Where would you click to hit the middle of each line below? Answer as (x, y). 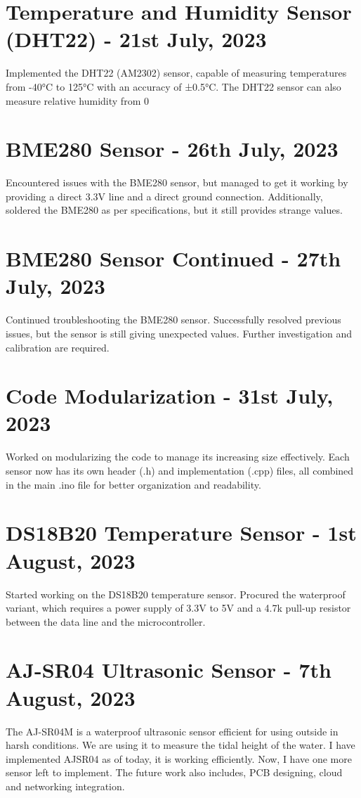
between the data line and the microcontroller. (106, 621)
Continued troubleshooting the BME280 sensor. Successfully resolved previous (173, 320)
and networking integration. (65, 786)
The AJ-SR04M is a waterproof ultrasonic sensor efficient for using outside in (172, 731)
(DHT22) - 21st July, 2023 (136, 39)
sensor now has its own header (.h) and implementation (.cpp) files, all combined (180, 470)
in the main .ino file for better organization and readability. (133, 484)
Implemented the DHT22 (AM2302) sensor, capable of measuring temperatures (176, 73)
